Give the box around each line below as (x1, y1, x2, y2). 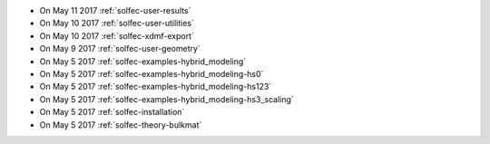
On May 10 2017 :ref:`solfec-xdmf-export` (39, 30, 195, 41)
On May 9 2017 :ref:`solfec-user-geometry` (39, 43, 201, 54)
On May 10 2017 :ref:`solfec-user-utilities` (39, 18, 194, 29)
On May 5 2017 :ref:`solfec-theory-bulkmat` (39, 119, 202, 130)
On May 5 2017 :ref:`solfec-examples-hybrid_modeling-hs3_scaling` (39, 93, 294, 104)
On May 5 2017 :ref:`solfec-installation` (39, 107, 185, 118)
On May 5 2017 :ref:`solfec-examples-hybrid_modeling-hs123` (39, 82, 272, 92)
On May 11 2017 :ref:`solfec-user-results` (39, 5, 191, 15)
